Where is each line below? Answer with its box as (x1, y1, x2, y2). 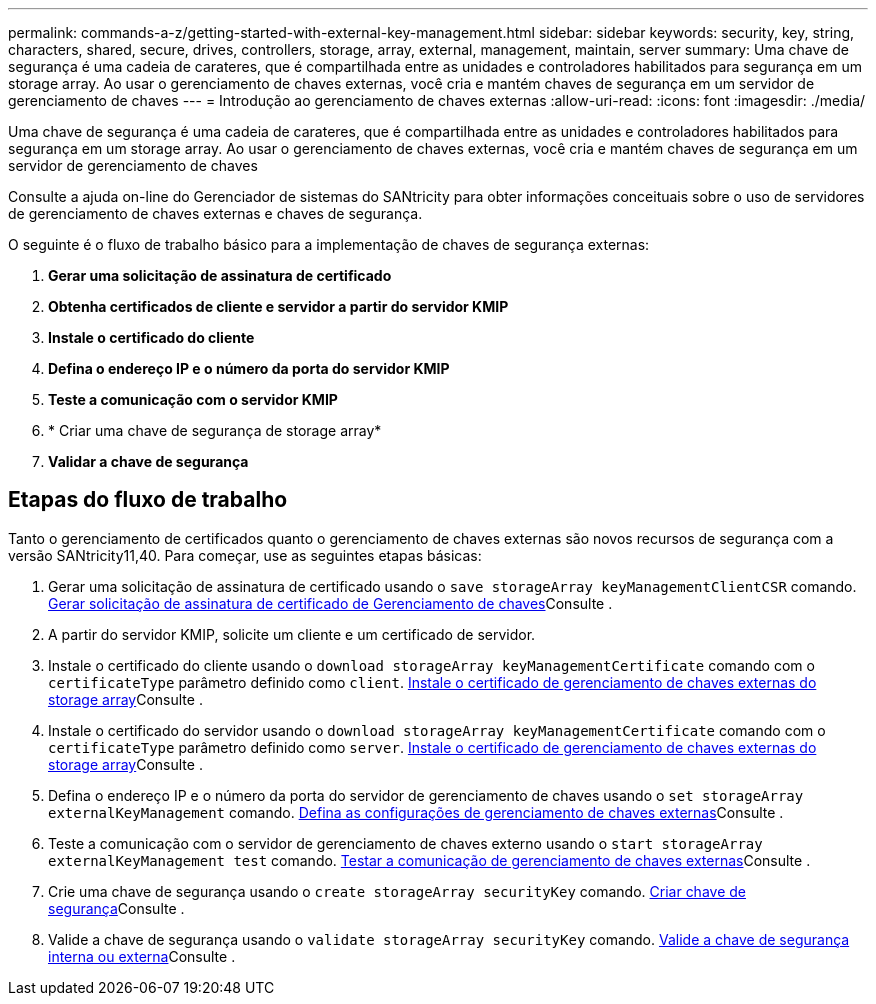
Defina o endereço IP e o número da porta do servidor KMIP (48, 360, 450, 377)
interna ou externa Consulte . (48, 947, 236, 965)
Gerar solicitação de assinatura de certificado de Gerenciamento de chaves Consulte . (48, 594, 613, 612)
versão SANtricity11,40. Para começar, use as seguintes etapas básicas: (8, 546, 482, 564)
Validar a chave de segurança (48, 453, 249, 470)
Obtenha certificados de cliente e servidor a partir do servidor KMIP (48, 298, 509, 315)
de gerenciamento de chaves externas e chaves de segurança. (8, 205, 423, 222)
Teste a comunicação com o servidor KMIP (48, 391, 338, 408)
